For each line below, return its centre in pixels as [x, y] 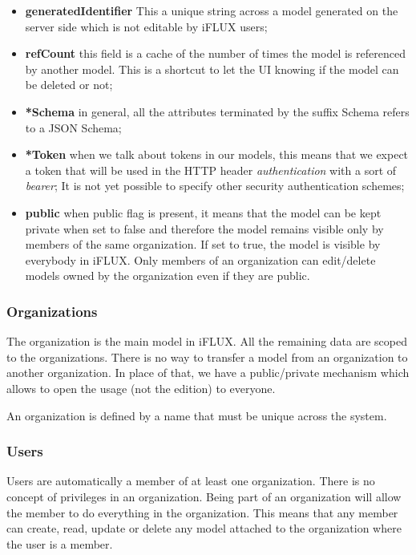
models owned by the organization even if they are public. [168, 275]
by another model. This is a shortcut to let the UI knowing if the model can [212, 69]
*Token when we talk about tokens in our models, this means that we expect [217, 154]
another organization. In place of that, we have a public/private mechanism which [208, 373]
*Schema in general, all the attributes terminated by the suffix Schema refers [217, 111]
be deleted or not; [69, 85]
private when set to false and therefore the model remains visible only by [204, 228]
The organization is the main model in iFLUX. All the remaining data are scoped [207, 341]
